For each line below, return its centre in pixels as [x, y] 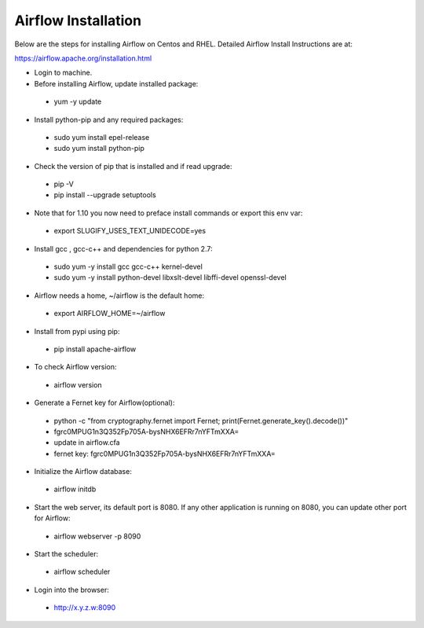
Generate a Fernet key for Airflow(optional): [104, 403]
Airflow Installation [78, 20]
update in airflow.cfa [87, 443]
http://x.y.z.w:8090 [85, 608]
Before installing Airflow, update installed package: [116, 83]
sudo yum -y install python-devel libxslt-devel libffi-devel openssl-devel [170, 277]
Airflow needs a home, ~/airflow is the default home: [119, 296]
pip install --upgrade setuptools [105, 195]
